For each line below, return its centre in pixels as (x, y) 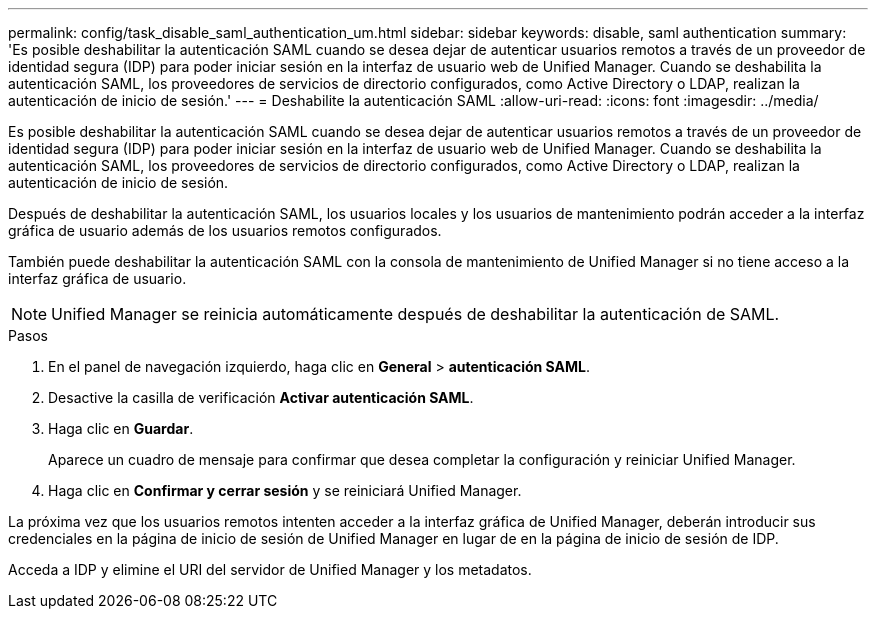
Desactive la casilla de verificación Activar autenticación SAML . (261, 397)
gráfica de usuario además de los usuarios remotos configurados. (225, 230)
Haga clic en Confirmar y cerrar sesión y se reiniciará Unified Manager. (285, 490)
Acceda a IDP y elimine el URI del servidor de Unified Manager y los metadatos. (270, 569)
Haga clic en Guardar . (121, 428)
